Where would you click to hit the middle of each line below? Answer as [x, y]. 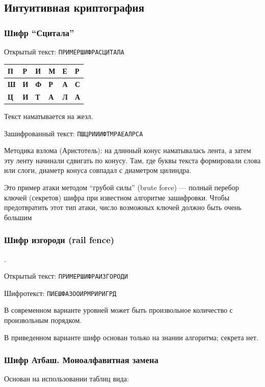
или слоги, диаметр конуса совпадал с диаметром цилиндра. [98, 170]
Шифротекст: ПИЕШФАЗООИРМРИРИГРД [60, 293]
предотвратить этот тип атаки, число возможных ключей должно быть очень [123, 207]
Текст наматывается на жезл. [49, 116]
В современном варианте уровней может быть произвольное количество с [118, 310]
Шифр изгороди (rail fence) [59, 240]
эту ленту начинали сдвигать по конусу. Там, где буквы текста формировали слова [132, 160]
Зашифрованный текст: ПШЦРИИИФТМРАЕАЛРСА [74, 133]
